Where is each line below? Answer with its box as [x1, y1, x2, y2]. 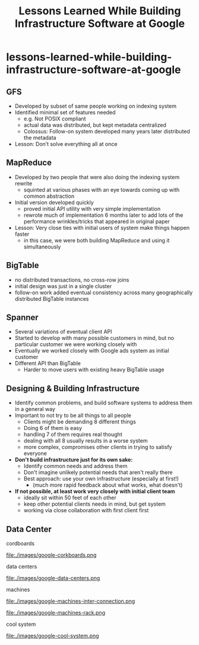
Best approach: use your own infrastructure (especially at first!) [23, 475, 179, 482]
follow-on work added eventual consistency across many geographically [14, 289, 193, 296]
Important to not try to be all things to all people [14, 412, 132, 419]
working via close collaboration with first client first [23, 507, 149, 514]
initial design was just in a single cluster [14, 282, 112, 289]
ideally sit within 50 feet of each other [23, 494, 117, 501]
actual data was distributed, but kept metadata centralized [23, 121, 166, 129]
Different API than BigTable [14, 360, 81, 367]
